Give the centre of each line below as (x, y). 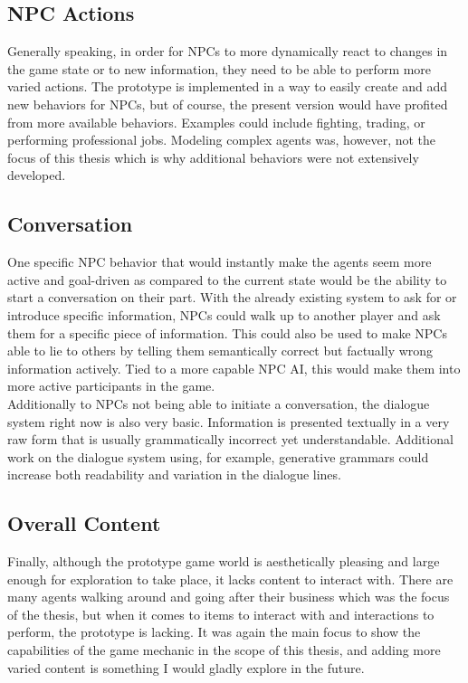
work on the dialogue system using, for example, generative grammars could (218, 456)
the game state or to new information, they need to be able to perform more (220, 68)
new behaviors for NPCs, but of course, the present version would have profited (228, 104)
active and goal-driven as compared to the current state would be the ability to (227, 279)
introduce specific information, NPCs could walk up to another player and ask (224, 314)
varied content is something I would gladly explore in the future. (186, 667)
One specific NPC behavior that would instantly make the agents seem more (220, 262)
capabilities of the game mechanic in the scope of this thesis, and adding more (224, 650)
